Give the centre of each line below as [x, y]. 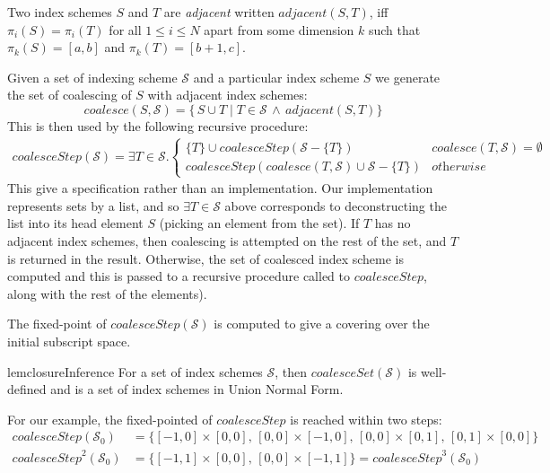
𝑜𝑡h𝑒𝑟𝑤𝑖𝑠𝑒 [459, 166]
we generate [408, 77]
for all [125, 29]
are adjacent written [219, 12]
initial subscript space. [69, 341]
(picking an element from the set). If [259, 223]
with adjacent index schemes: [227, 95]
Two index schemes [60, 12]
